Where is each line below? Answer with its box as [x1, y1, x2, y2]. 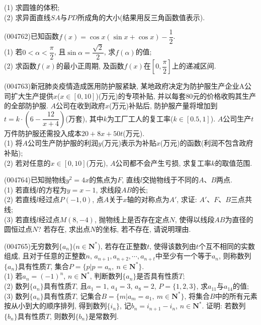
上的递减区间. [171, 60, 216, 71]
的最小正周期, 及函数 [56, 60, 124, 71]
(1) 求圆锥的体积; [4, 2, 60, 12]
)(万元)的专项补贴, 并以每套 [96, 90, 186, 101]
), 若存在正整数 [98, 240, 147, 251]
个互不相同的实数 [198, 240, 255, 251]
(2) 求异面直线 [4, 12, 51, 22]
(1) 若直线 [4, 184, 37, 194]
